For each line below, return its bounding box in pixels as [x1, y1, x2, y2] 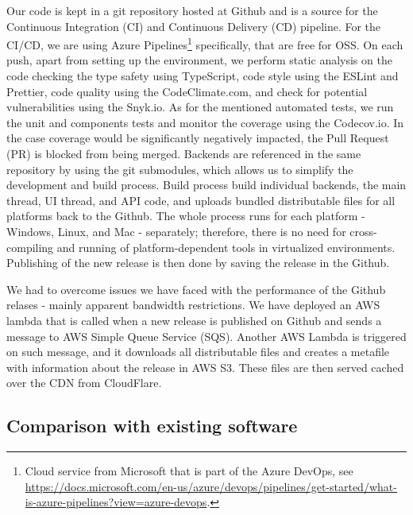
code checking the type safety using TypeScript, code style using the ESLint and [6, 68, 399, 84]
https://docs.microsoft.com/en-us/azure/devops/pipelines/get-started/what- [25, 478, 397, 494]
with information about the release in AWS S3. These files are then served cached [6, 358, 404, 375]
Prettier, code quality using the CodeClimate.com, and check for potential [6, 83, 368, 99]
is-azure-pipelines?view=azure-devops [25, 494, 207, 510]
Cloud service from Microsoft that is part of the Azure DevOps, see [25, 463, 353, 479]
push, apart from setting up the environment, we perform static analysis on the [6, 52, 392, 68]
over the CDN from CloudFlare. [6, 374, 162, 391]
